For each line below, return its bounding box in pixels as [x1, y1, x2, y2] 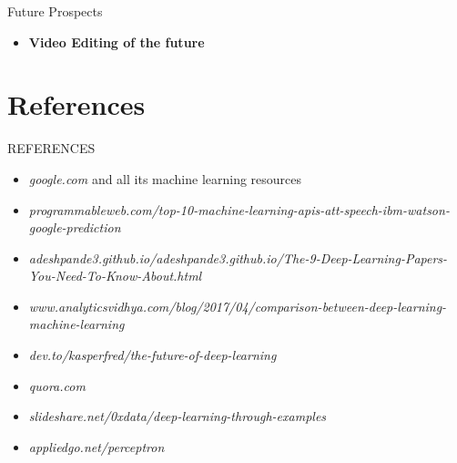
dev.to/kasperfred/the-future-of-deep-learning [28, 345, 277, 365]
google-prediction [28, 218, 121, 237]
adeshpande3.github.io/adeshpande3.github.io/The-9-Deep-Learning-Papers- [28, 248, 448, 267]
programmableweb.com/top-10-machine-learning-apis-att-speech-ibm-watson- [28, 200, 450, 219]
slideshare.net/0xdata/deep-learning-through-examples [28, 406, 327, 426]
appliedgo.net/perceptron [28, 437, 165, 456]
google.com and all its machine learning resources [28, 169, 302, 188]
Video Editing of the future [28, 32, 205, 51]
